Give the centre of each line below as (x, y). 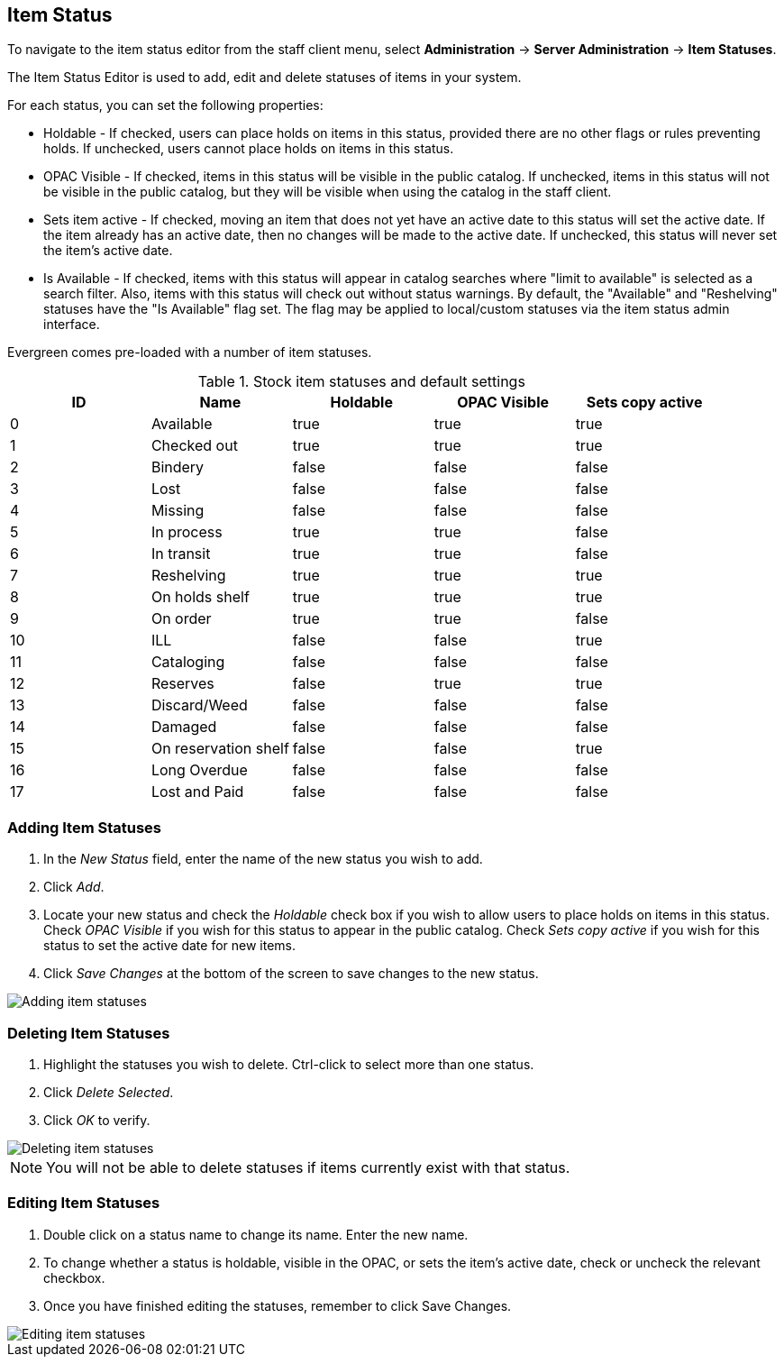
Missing (178, 511)
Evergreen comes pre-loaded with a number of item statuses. (190, 352)
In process (187, 532)
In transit (181, 554)
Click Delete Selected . (109, 1092)
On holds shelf (200, 597)
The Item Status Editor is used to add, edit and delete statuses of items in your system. (264, 78)
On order (181, 619)
